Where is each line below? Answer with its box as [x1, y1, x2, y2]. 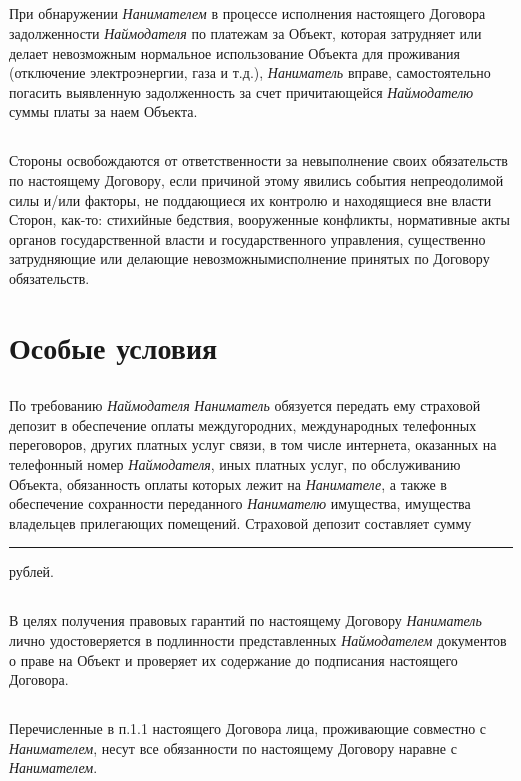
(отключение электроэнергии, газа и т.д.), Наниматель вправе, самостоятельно [9, 62, 491, 83]
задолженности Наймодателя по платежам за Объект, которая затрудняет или [9, 22, 482, 43]
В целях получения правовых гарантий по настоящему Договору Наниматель [9, 610, 482, 631]
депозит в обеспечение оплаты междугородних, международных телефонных [9, 414, 477, 435]
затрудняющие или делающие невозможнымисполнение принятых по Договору [9, 248, 490, 269]
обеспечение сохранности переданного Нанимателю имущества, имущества [9, 493, 471, 514]
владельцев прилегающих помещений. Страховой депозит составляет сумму [9, 512, 472, 533]
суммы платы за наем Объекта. [9, 101, 198, 122]
